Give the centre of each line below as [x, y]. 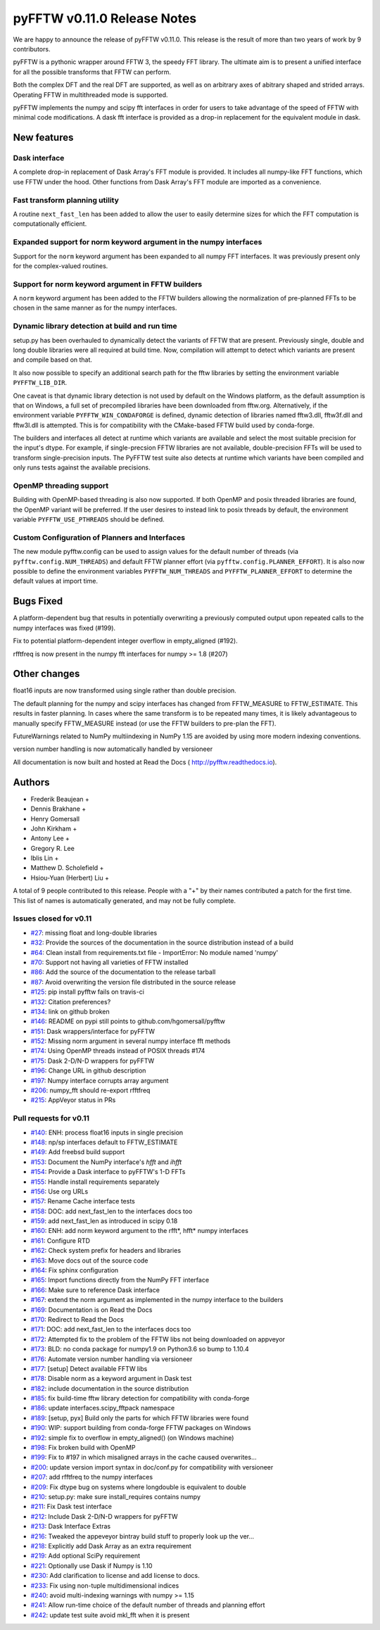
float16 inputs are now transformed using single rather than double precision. [125, 690]
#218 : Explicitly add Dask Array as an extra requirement [111, 1546]
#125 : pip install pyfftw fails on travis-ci [87, 992]
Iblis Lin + [45, 858]
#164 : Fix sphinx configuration [75, 1270]
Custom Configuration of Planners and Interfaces [99, 537]
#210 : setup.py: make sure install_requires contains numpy [115, 1497]
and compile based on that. [53, 360]
